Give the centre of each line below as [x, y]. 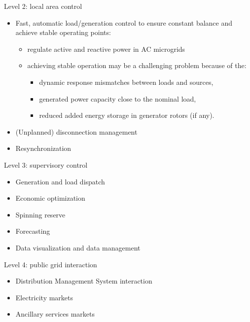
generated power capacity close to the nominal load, [118, 98]
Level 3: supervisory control [46, 164]
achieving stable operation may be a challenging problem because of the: [137, 65]
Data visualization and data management [78, 247]
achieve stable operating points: [63, 32]
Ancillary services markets [55, 314]
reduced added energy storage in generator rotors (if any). [127, 115]
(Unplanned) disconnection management [76, 131]
